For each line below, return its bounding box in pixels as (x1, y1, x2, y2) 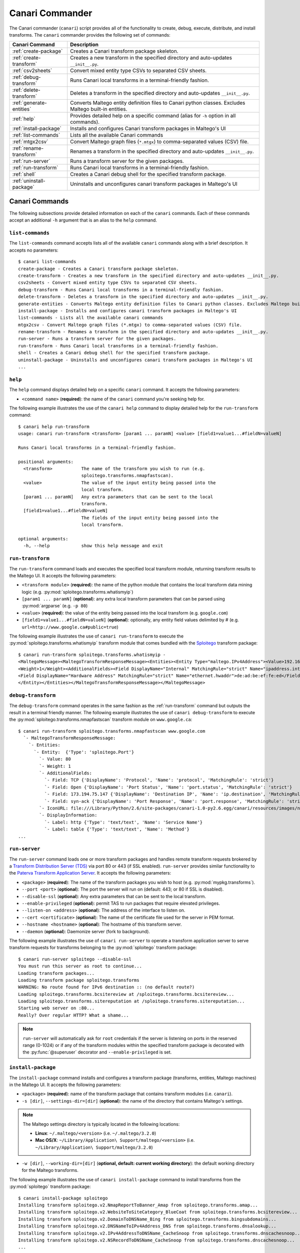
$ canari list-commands (18, 259, 76, 265)
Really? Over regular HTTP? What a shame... (18, 1012, 129, 1018)
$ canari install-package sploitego (18, 1195, 108, 1201)
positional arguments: (18, 459, 74, 465)
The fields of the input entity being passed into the (81, 515, 218, 521)
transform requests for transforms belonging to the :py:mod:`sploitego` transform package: (9, 945, 197, 951)
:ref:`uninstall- (12, 177, 46, 184)
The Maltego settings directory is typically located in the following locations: (22, 1121, 180, 1127)
